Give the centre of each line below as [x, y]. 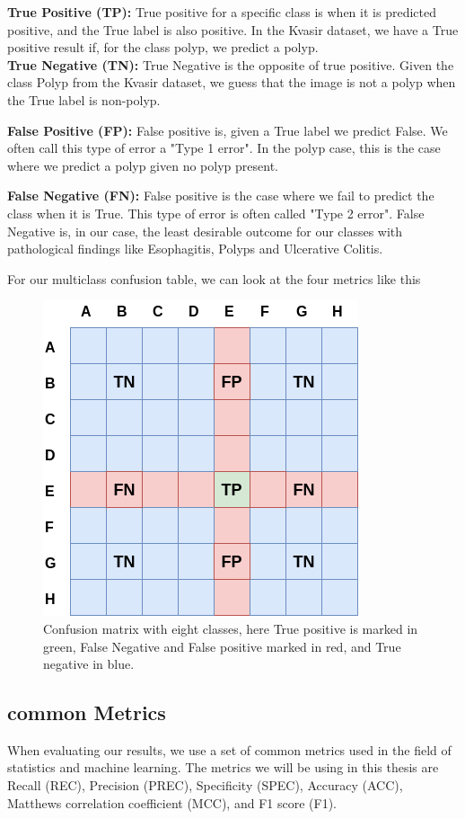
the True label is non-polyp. [84, 99]
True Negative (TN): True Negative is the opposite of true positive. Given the [231, 64]
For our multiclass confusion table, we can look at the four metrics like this [214, 278]
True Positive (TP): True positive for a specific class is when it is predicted [222, 12]
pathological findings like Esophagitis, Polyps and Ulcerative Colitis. [195, 249]
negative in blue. [89, 664]
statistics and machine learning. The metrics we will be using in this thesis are [223, 767]
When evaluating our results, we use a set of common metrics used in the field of [229, 749]
